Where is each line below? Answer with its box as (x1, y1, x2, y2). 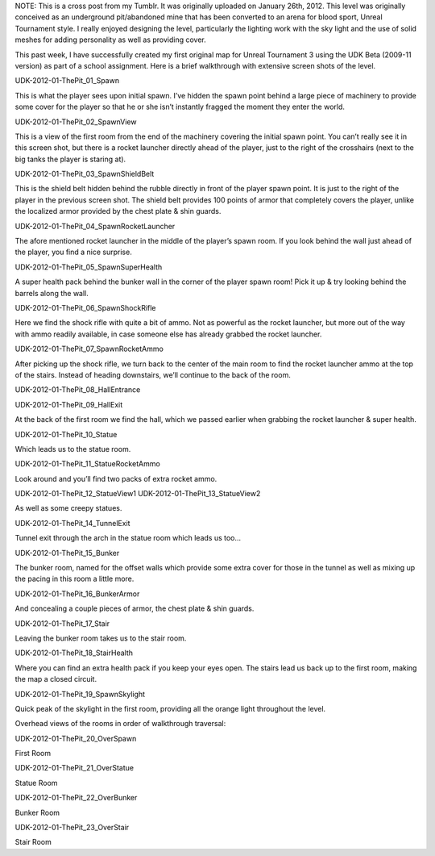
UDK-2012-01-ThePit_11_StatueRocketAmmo (14, 459, 160, 469)
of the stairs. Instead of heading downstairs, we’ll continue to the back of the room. (14, 370, 292, 379)
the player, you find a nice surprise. (14, 247, 132, 257)
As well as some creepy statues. (14, 503, 122, 513)
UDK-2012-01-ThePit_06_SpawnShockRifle (14, 303, 156, 312)
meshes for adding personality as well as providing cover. (14, 35, 207, 44)
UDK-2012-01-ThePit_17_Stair (14, 618, 110, 628)
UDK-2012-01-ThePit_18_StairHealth (14, 648, 133, 658)
